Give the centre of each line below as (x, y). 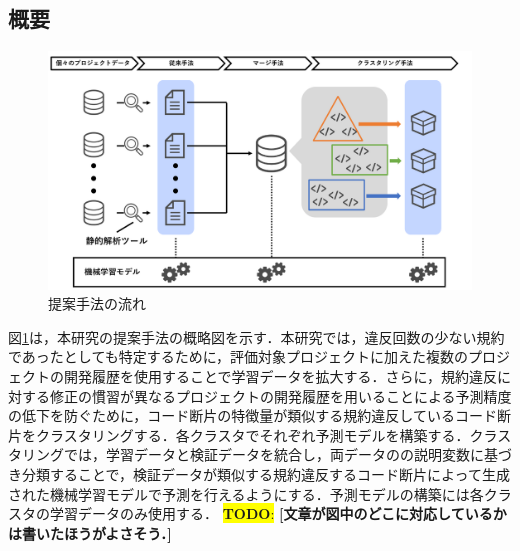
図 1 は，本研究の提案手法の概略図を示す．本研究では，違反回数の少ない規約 (256, 336)
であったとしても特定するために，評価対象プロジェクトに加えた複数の (238, 356)
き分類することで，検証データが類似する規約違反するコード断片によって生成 (259, 474)
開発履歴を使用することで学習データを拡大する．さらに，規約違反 (280, 376)
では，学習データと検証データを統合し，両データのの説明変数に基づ (287, 454)
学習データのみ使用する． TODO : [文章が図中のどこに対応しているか (278, 513)
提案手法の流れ (97, 303)
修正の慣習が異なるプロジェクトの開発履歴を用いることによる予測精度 (280, 395)
